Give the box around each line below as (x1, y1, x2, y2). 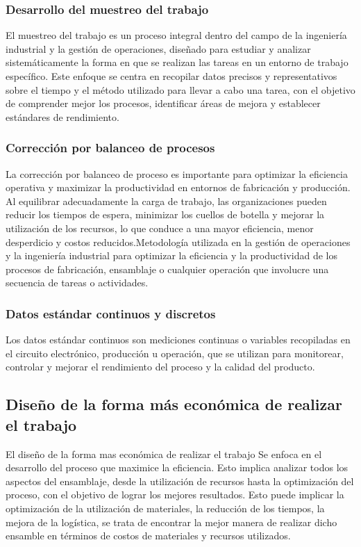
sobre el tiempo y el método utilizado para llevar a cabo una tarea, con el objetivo (6, 82, 355, 97)
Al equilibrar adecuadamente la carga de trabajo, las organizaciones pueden (6, 193, 327, 208)
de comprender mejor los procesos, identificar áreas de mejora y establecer (6, 96, 321, 111)
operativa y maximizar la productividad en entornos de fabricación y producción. (6, 180, 351, 195)
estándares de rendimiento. (6, 109, 119, 124)
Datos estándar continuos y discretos (6, 304, 216, 322)
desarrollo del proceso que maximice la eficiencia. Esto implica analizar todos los (6, 460, 349, 475)
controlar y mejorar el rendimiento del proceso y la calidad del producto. (6, 359, 315, 374)
